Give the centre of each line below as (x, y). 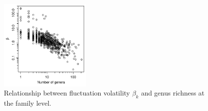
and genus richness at (173, 93)
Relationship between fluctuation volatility (67, 93)
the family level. (28, 103)
